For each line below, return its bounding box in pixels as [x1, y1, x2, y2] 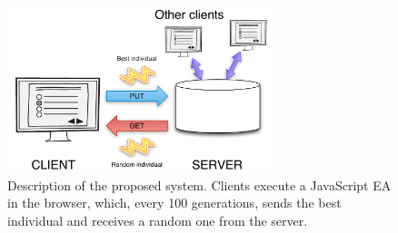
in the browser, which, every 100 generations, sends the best [7, 193, 342, 212]
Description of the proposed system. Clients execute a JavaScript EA [7, 175, 392, 194]
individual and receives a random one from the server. [7, 210, 308, 229]
